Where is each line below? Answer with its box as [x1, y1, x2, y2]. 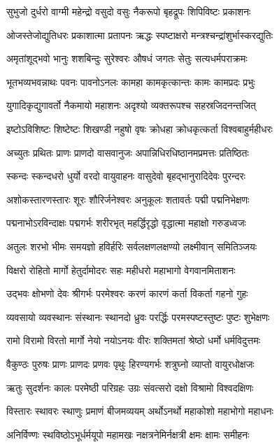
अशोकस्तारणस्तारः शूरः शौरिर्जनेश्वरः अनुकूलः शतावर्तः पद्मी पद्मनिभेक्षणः [6, 192, 250, 206]
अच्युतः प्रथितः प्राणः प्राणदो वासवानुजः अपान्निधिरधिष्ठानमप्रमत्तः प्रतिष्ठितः [6, 145, 249, 159]
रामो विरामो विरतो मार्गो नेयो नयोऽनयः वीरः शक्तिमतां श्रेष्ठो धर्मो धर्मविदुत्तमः [6, 333, 261, 348]
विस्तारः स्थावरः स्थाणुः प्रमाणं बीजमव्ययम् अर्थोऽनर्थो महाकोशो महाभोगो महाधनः [6, 404, 273, 418]
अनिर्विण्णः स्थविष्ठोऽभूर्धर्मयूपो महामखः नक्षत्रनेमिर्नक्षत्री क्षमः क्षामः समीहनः [6, 427, 250, 441]
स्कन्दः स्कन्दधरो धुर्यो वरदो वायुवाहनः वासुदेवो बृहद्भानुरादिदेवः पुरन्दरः [6, 169, 245, 183]
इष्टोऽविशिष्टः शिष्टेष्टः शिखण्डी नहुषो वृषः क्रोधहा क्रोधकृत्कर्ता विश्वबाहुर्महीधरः [6, 121, 273, 136]
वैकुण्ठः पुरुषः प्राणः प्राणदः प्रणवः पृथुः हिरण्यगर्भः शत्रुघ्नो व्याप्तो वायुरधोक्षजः [6, 356, 255, 371]
